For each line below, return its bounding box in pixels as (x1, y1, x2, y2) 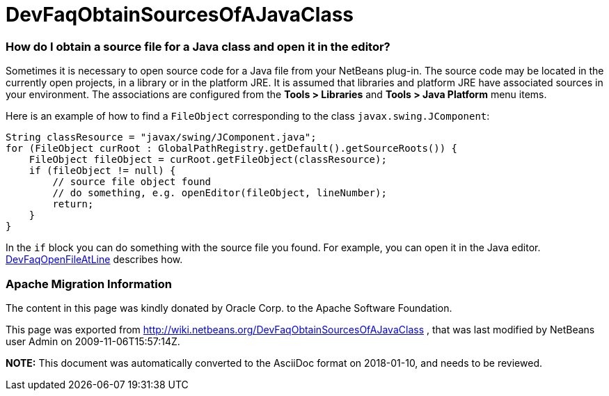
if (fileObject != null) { (29, 165, 176, 177)
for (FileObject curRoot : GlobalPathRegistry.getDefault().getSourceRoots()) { (6, 143, 458, 155)
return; (52, 198, 94, 210)
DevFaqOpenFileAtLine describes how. (6, 253, 183, 266)
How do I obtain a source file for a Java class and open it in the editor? (6, 39, 390, 54)
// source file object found (52, 176, 212, 188)
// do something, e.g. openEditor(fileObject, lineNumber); (52, 187, 387, 199)
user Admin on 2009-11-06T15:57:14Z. (6, 335, 180, 347)
